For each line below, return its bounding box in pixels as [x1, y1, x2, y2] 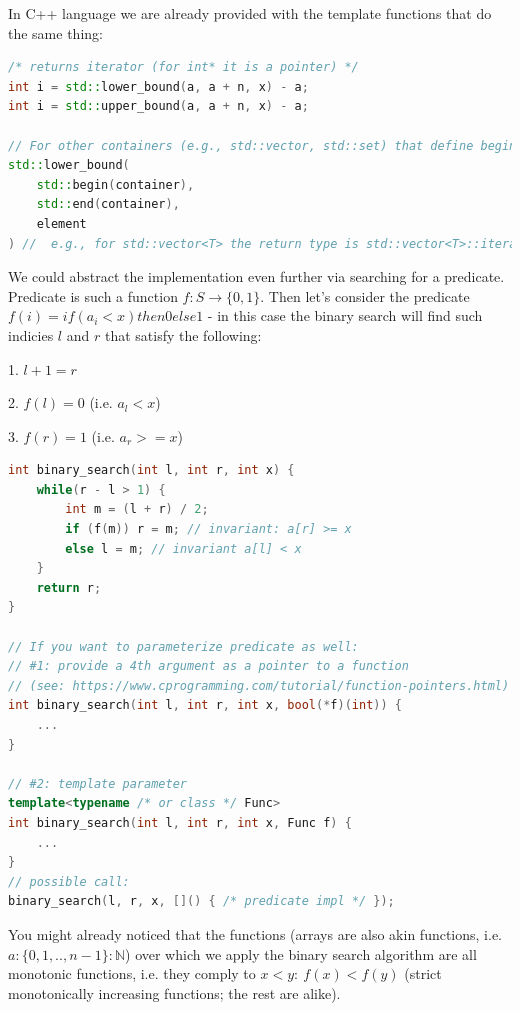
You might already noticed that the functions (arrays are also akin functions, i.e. [8, 923, 503, 944]
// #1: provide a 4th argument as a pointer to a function [8, 659, 409, 674]
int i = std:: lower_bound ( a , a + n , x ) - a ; [8, 79, 309, 94]
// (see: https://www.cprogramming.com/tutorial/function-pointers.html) [8, 678, 510, 693]
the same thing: [8, 22, 103, 43]
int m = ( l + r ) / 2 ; [65, 502, 209, 517]
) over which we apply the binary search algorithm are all [125, 943, 477, 964]
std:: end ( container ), [36, 197, 180, 212]
